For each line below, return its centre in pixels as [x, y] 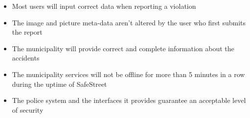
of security [28, 109]
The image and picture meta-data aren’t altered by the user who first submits [129, 22]
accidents [26, 58]
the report [27, 32]
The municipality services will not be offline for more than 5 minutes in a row [128, 74]
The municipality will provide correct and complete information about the [123, 48]
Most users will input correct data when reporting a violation [104, 6]
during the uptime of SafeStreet [59, 84]
